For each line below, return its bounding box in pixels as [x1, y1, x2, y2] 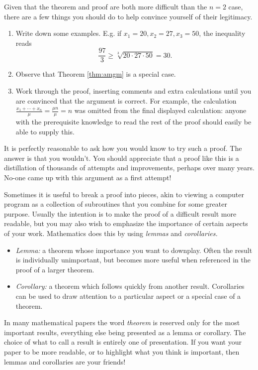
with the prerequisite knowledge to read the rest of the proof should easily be [15, 117, 252, 127]
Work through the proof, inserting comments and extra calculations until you [15, 86, 252, 96]
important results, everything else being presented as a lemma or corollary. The [4, 327, 246, 337]
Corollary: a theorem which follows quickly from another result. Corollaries [15, 281, 245, 291]
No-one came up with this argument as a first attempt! [4, 172, 172, 183]
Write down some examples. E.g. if [15, 28, 122, 38]
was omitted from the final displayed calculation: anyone [74, 105, 247, 116]
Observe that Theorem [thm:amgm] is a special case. [15, 69, 176, 79]
